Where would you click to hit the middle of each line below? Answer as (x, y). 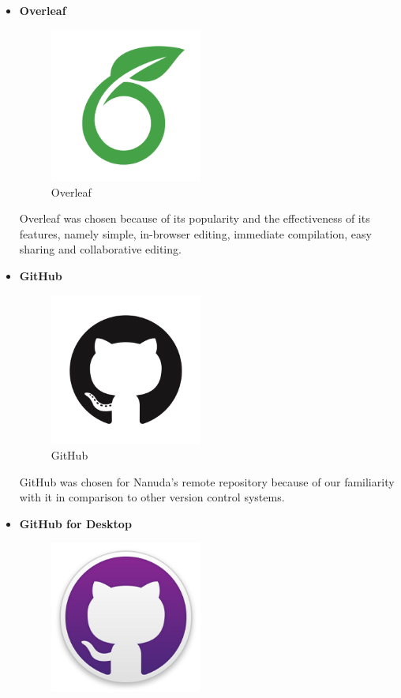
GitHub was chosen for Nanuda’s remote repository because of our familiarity (207, 481)
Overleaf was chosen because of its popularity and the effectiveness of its (195, 218)
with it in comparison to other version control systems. (152, 497)
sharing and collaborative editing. (100, 249)
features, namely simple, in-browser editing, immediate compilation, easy (195, 233)
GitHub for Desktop (75, 523)
